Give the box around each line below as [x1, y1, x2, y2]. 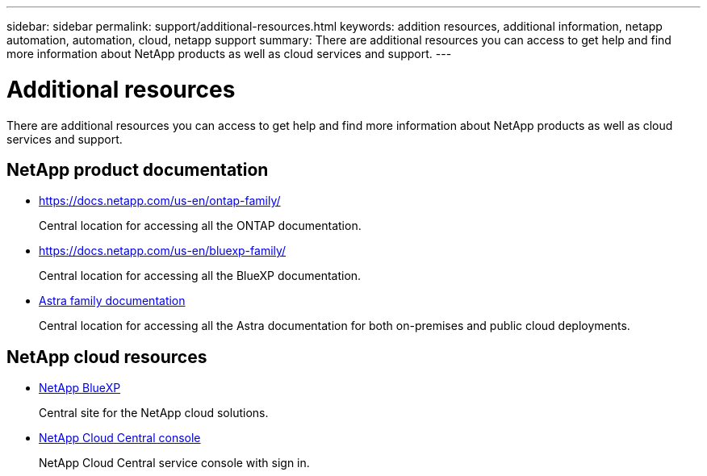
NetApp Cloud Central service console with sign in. [39, 456, 310, 470]
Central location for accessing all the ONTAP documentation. [39, 219, 362, 233]
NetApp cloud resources [6, 346, 207, 367]
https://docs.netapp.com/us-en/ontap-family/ [39, 194, 281, 208]
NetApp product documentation [6, 159, 269, 180]
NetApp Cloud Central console [39, 431, 201, 445]
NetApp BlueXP [39, 381, 121, 395]
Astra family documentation [39, 294, 186, 308]
